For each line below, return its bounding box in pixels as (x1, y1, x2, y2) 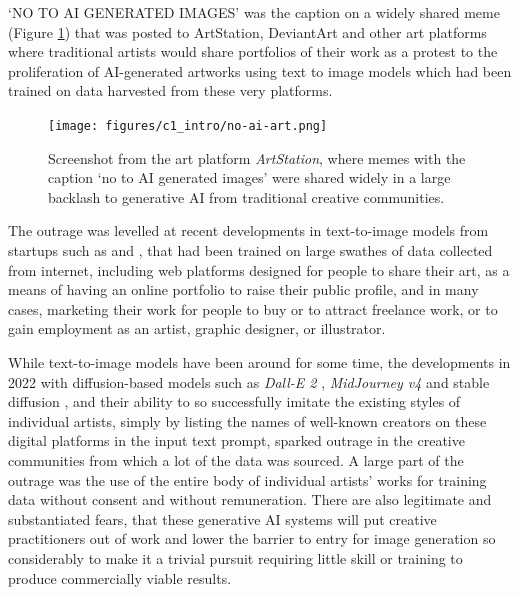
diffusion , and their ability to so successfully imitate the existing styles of (8, 391, 461, 412)
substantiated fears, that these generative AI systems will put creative (8, 508, 437, 529)
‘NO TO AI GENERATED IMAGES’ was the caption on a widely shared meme (8, 2, 500, 22)
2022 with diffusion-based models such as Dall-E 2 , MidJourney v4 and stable (8, 371, 490, 392)
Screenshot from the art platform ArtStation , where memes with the (48, 147, 466, 168)
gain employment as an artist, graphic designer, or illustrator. (8, 318, 386, 339)
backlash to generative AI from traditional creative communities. (48, 186, 445, 207)
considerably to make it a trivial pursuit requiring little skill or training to (8, 547, 463, 568)
